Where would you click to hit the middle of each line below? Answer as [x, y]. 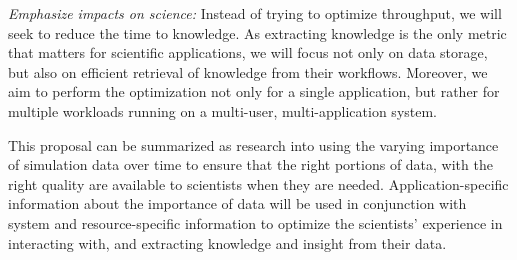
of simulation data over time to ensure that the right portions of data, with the [250, 164]
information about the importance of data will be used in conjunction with [237, 203]
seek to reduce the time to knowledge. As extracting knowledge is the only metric [257, 32]
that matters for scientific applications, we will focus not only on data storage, [248, 52]
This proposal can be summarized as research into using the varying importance [253, 144]
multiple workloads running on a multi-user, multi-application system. [223, 110]
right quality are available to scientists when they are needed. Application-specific [258, 183]
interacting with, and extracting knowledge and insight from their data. [227, 242]
